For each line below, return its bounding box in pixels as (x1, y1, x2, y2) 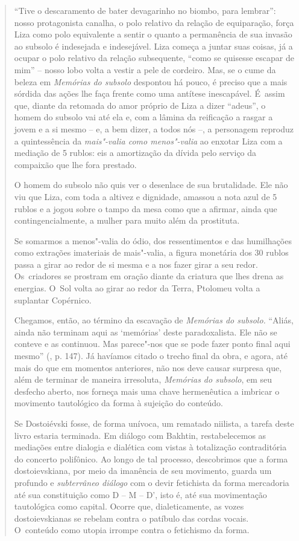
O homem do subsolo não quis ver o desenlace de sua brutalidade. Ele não (14, 178, 288, 191)
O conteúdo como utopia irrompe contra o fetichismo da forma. (14, 523, 250, 536)
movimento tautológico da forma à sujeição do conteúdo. (14, 397, 224, 409)
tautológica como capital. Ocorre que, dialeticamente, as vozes (14, 500, 244, 513)
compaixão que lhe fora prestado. (14, 158, 137, 170)
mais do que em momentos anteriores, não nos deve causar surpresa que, (14, 361, 282, 374)
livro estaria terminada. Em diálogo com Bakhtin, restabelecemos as (14, 429, 266, 441)
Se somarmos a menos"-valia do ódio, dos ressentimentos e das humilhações (14, 234, 292, 247)
